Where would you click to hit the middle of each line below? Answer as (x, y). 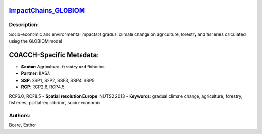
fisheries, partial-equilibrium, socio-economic (55, 103)
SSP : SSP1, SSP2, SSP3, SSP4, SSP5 (58, 80)
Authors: (20, 115)
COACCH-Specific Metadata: (54, 55)
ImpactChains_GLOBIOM (47, 10)
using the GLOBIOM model (36, 41)
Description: (24, 25)
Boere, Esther (23, 125)
